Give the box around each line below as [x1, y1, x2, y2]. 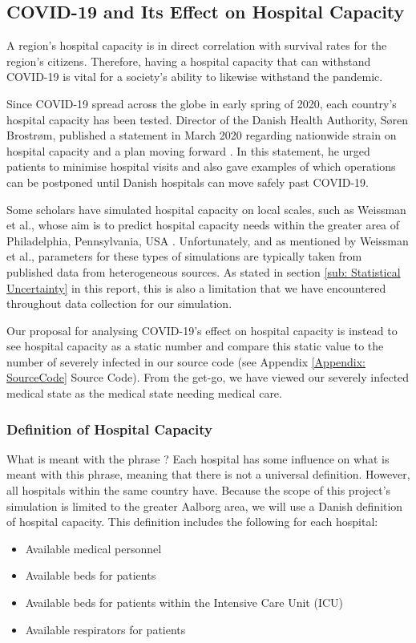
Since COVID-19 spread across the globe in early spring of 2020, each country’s [6, 95, 397, 111]
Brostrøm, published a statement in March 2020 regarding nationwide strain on [6, 127, 397, 144]
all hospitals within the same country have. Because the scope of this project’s [6, 482, 391, 499]
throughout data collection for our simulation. [6, 295, 232, 312]
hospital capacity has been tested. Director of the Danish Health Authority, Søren [6, 111, 408, 127]
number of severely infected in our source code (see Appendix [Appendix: [6, 353, 366, 370]
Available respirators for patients [25, 621, 186, 637]
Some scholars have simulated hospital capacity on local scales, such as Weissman [6, 200, 406, 217]
